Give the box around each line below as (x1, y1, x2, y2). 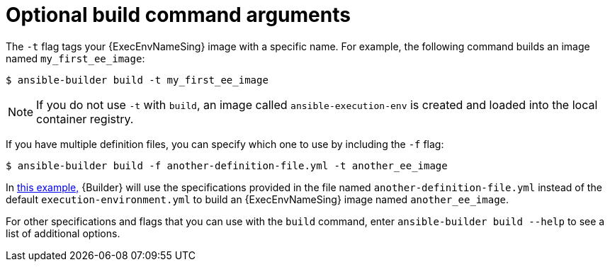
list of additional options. (6, 227, 120, 239)
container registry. (36, 111, 134, 126)
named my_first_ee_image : (6, 52, 145, 64)
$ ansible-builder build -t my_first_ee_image (6, 74, 269, 86)
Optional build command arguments (6, 3, 351, 27)
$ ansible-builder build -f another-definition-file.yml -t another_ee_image (6, 159, 448, 171)
